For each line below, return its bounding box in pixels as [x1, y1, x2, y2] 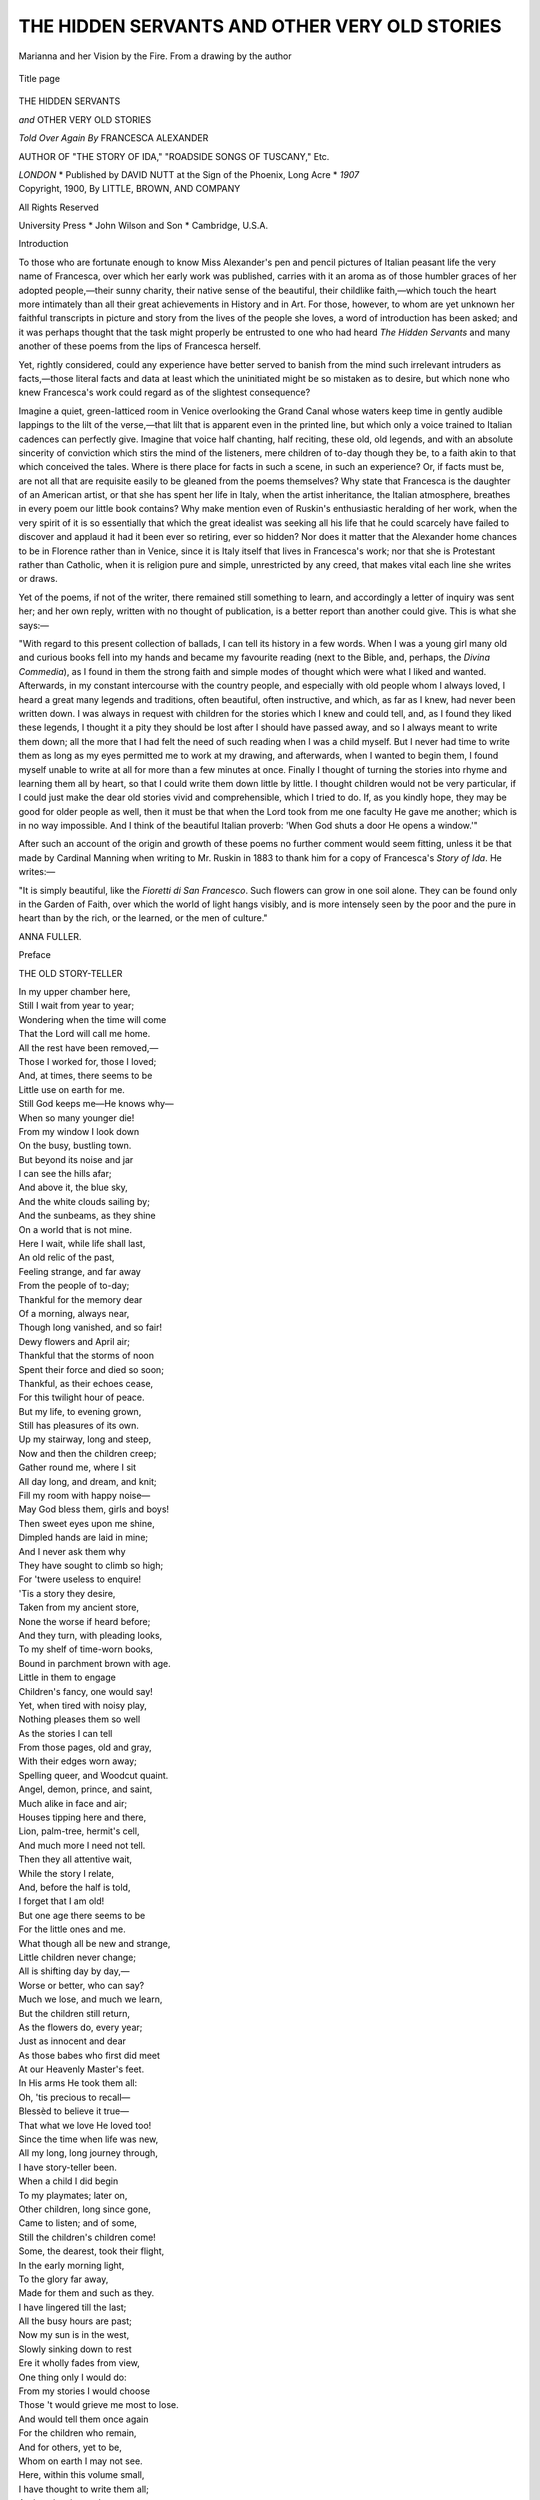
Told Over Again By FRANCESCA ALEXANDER [18, 132, 209, 144]
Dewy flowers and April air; [18, 1335, 130, 1347]
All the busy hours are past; [18, 2315, 132, 2327]
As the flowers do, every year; [18, 2021, 143, 2033]
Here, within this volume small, [18, 2469, 145, 2481]
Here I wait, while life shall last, [18, 1238, 146, 1250]
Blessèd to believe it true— [18, 2105, 130, 2117]
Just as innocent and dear [18, 2035, 127, 2047]
